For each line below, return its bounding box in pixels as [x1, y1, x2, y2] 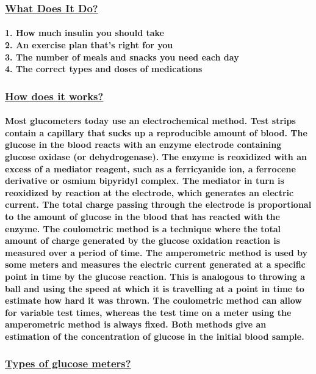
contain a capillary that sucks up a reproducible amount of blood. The [5, 126, 307, 139]
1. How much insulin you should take [5, 26, 164, 39]
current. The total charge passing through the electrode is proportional [5, 198, 312, 211]
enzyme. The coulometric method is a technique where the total [5, 222, 281, 235]
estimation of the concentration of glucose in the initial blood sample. [5, 329, 304, 342]
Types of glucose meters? [5, 356, 131, 371]
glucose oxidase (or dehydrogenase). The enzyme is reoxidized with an [5, 150, 307, 163]
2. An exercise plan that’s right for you [5, 38, 173, 51]
